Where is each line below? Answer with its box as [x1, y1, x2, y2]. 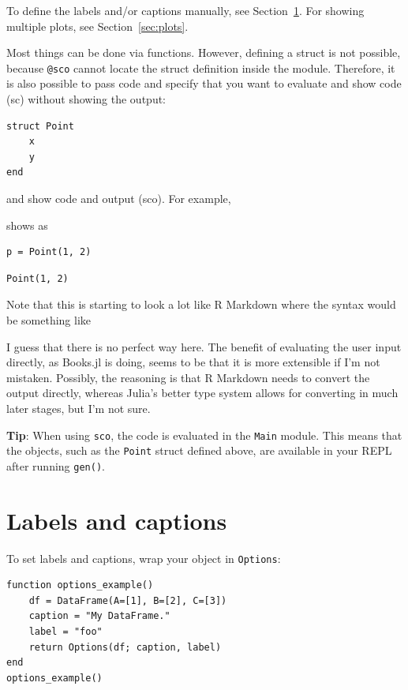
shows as [6, 216, 48, 233]
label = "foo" [28, 626, 103, 638]
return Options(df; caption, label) [28, 641, 222, 653]
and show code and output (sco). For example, [6, 190, 231, 206]
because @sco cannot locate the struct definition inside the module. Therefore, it [6, 59, 395, 76]
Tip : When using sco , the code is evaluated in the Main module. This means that [6, 426, 402, 443]
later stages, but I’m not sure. [6, 399, 151, 416]
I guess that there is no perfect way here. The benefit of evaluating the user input [6, 338, 402, 354]
